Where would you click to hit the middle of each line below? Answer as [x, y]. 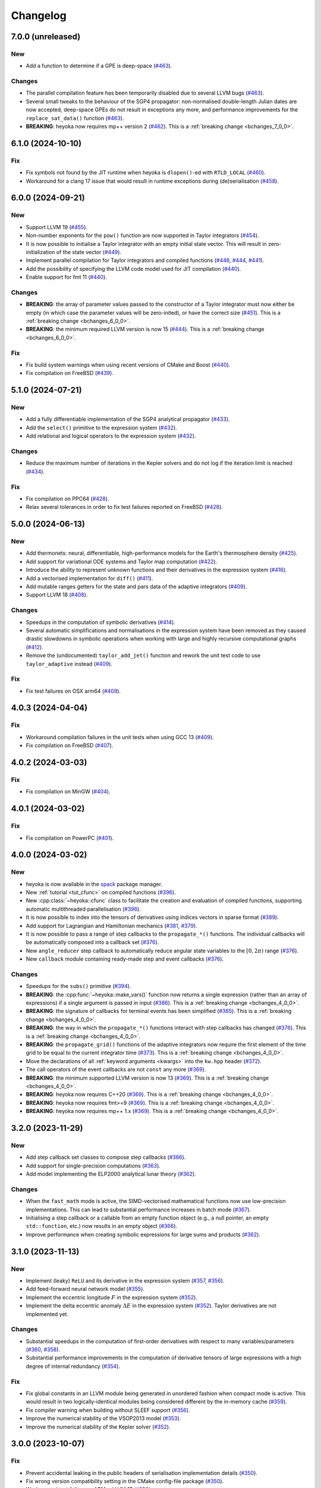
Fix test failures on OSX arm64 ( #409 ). [73, 691]
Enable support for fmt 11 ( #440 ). [66, 277]
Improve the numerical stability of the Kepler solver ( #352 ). [98, 1427]
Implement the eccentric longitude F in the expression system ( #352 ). [111, 1297]
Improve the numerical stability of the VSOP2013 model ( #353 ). [103, 1418]
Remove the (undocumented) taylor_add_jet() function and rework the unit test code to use [143, 655]
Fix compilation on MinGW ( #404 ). [68, 792]
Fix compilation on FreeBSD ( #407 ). [70, 745]
